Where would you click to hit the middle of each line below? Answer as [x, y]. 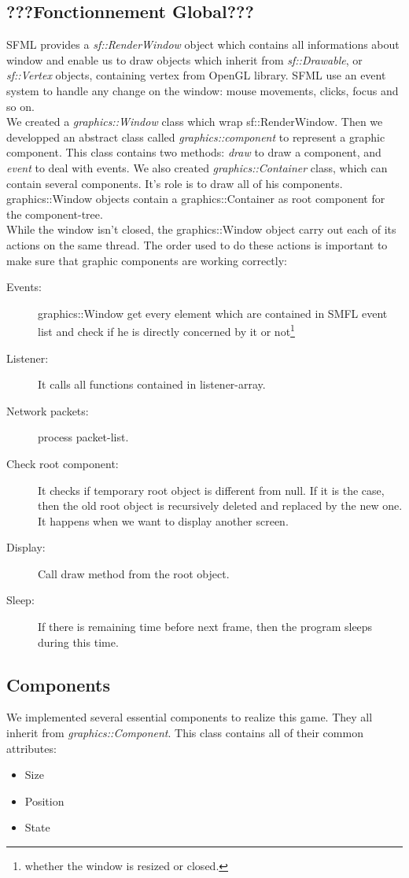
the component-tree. [55, 214]
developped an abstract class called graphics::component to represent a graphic [196, 136]
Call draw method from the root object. [134, 573]
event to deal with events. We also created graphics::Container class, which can [197, 167]
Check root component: [63, 463]
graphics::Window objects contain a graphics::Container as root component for [196, 199]
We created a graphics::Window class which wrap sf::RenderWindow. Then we [195, 122]
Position [44, 801]
